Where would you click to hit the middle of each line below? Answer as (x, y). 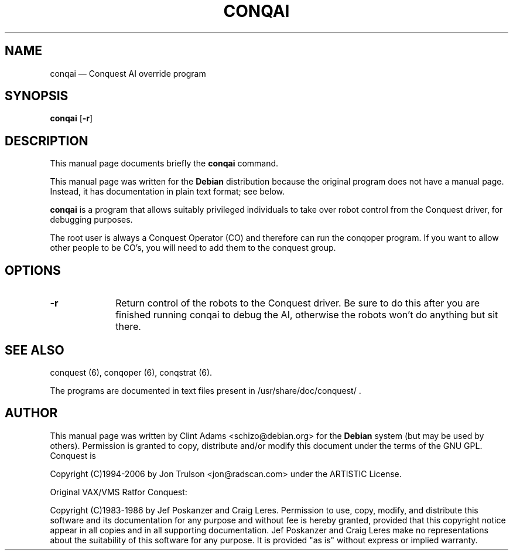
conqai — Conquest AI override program (128, 73)
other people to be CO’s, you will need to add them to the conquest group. (193, 248)
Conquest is (73, 455)
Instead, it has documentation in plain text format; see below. (167, 192)
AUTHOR (31, 413)
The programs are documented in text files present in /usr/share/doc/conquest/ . (206, 390)
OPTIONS (33, 270)
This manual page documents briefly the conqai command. (164, 164)
